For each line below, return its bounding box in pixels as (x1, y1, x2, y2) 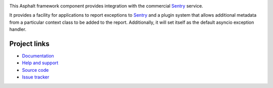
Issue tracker (22, 74, 50, 80)
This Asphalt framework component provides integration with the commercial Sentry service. (9, 3, 203, 9)
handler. (9, 26, 26, 32)
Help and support (22, 60, 59, 66)
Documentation (22, 53, 54, 59)
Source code (22, 67, 49, 73)
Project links (9, 39, 50, 48)
